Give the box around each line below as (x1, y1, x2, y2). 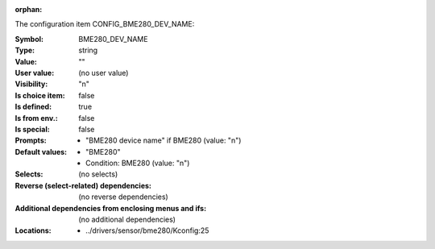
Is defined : (14, 102, 52, 112)
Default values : (14, 147, 68, 156)
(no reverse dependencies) (78, 192, 168, 201)
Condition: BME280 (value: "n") (85, 158, 190, 168)
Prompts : (14, 135, 48, 145)
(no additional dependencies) (78, 214, 176, 225)
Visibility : (14, 79, 48, 89)
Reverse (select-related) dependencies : (14, 181, 152, 190)
